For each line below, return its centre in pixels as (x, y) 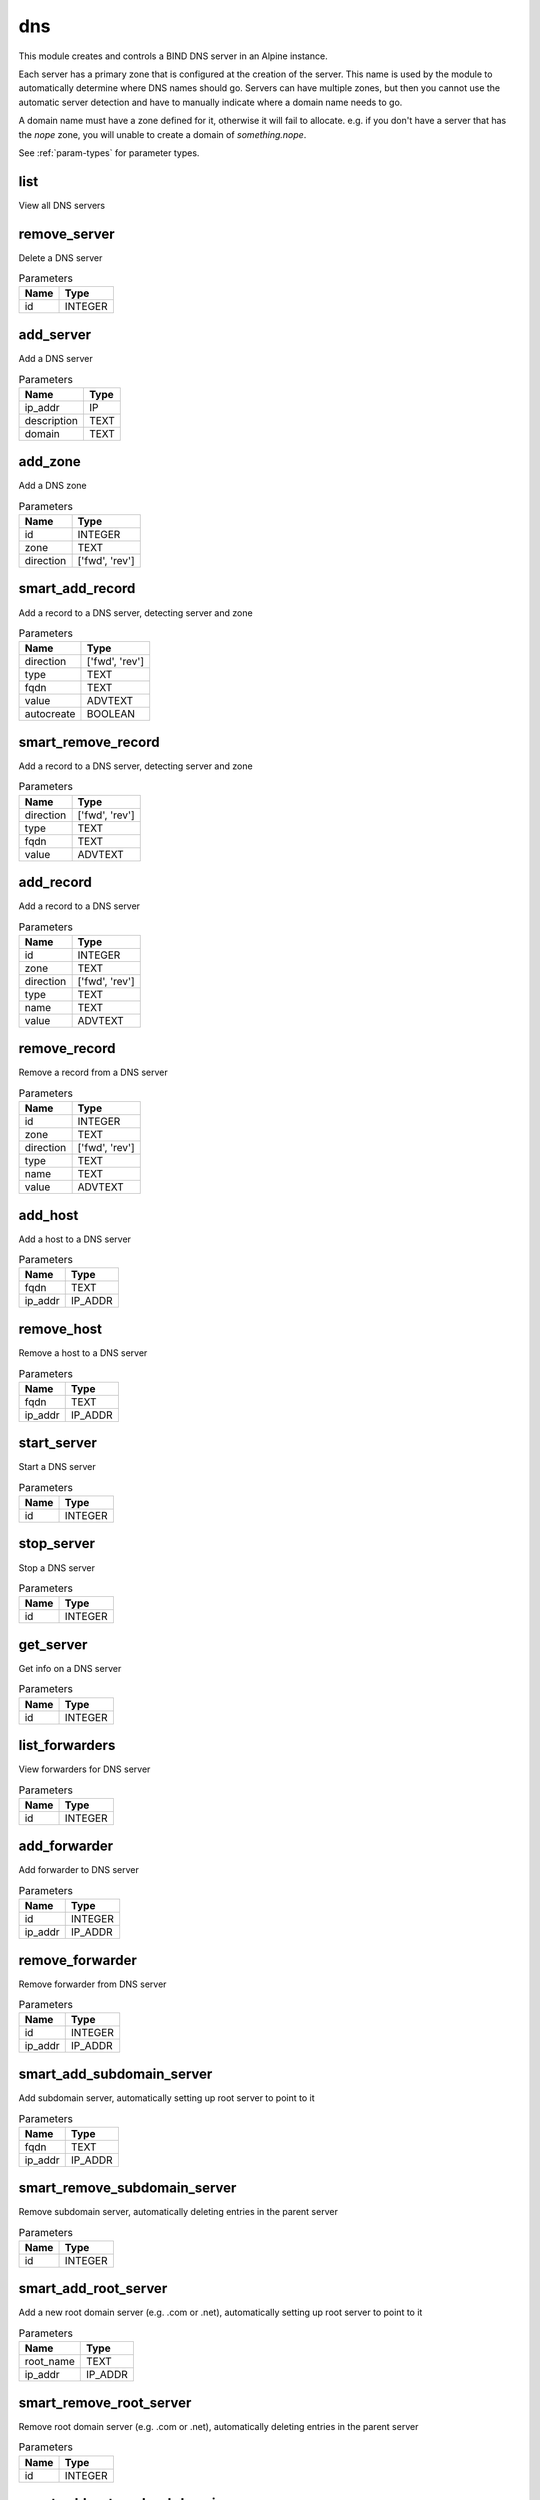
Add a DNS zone (52, 486)
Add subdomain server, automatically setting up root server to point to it (166, 2097)
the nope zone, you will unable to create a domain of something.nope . (162, 134)
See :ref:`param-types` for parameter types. (109, 152)
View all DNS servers (61, 205)
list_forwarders (67, 1745)
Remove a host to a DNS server (83, 1352)
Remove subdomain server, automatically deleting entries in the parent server (178, 2212)
